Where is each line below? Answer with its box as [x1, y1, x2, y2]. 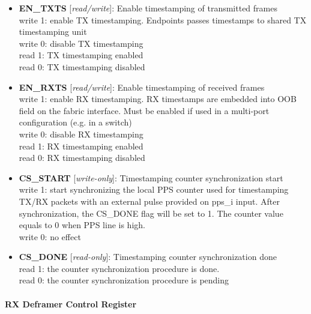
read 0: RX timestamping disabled [19, 151, 145, 164]
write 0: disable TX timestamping [19, 37, 143, 49]
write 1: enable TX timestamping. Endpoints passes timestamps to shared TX [19, 13, 307, 26]
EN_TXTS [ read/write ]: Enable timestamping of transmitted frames [19, 2, 277, 14]
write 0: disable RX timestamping [19, 127, 143, 140]
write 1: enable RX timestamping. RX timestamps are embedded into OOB [19, 92, 297, 105]
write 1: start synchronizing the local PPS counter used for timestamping [19, 183, 289, 196]
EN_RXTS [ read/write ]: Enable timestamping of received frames [19, 80, 265, 93]
